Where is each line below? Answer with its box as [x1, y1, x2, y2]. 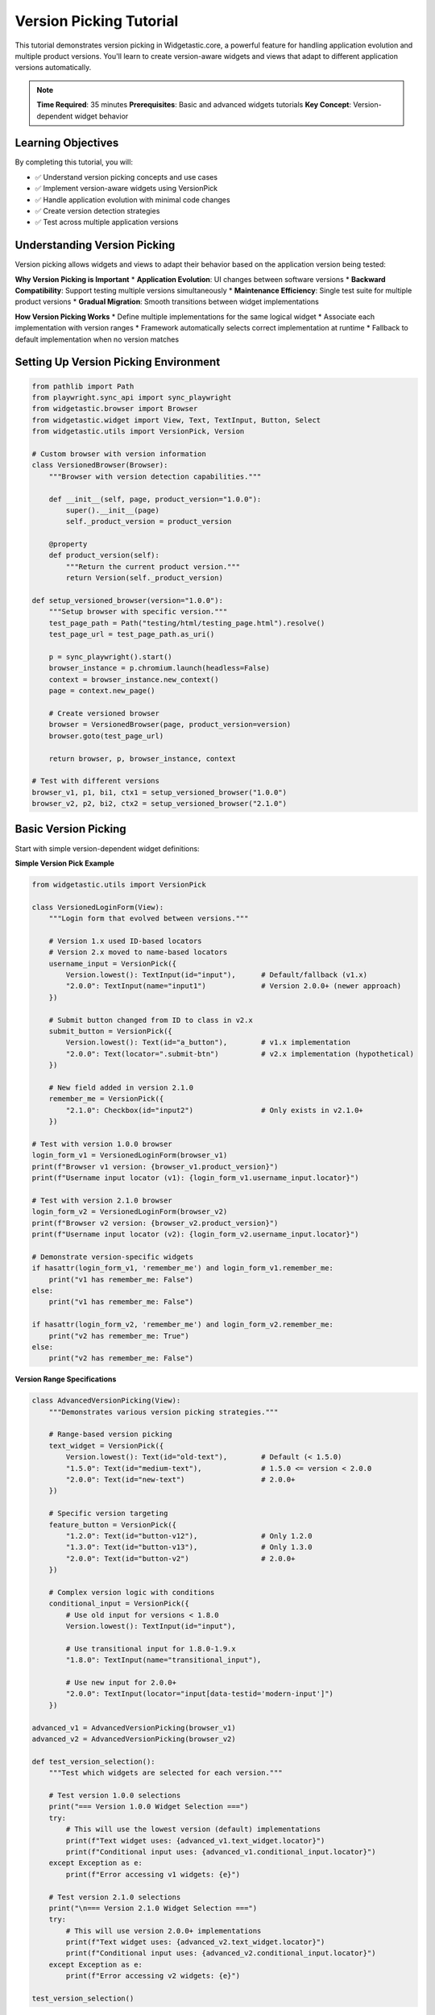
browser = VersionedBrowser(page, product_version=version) [48, 720, 292, 729]
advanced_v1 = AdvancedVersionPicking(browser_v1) [31, 1723, 237, 1732]
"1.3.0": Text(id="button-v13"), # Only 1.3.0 [65, 1543, 313, 1552]
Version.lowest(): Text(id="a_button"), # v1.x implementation [65, 1038, 350, 1047]
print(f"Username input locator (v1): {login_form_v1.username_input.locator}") [31, 1174, 359, 1182]
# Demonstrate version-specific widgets [31, 1252, 193, 1261]
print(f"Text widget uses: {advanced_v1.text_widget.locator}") [65, 1836, 325, 1845]
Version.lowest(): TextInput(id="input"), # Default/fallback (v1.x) [65, 970, 368, 979]
